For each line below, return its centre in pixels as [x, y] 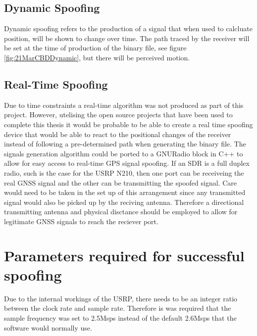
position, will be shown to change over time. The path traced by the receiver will [127, 38]
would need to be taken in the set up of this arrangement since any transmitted [125, 192]
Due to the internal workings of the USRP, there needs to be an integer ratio [121, 298]
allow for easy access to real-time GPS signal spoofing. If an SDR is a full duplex [127, 163]
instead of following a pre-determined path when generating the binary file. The [125, 144]
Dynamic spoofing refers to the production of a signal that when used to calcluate [128, 28]
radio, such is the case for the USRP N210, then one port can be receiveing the [124, 172]
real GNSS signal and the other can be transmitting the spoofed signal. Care [120, 182]
